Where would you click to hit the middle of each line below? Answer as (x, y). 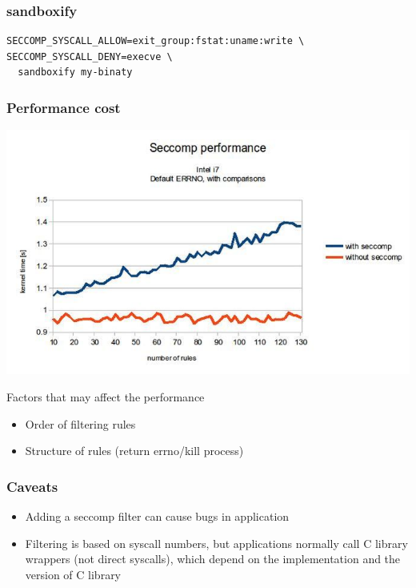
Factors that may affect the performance (106, 397)
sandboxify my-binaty (75, 72)
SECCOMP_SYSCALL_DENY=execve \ (90, 56)
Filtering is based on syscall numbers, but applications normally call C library (216, 543)
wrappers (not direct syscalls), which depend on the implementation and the (213, 559)
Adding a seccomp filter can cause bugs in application (157, 516)
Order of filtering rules (80, 423)
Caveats (32, 486)
